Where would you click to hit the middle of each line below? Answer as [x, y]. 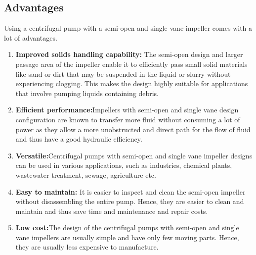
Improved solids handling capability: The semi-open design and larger [129, 54]
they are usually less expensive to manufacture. [87, 247]
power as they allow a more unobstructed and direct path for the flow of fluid [133, 129]
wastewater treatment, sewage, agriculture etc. [86, 175]
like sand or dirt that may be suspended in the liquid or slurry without [123, 74]
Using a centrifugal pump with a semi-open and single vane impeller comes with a [128, 28]
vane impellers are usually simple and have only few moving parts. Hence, [127, 237]
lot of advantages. [31, 37]
